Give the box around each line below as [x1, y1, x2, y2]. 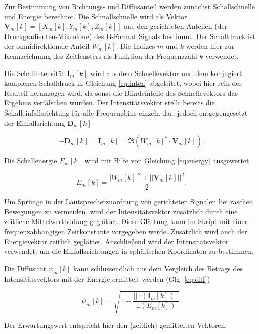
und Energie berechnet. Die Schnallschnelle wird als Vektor [4, 11, 187, 21]
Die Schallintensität [4, 67, 65, 78]
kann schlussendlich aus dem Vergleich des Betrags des [73, 263, 243, 273]
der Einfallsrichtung [4, 117, 65, 128]
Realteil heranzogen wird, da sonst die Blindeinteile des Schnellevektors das [4, 87, 238, 98]
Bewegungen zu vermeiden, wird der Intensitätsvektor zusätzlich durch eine [4, 206, 238, 216]
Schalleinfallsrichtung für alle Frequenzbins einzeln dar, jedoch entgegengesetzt [4, 107, 248, 118]
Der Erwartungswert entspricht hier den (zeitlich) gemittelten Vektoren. [4, 319, 227, 330]
